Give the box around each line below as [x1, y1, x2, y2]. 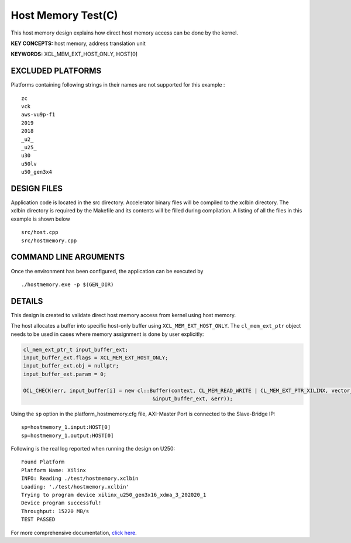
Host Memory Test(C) [11, 9, 118, 22]
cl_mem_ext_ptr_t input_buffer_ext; [23, 346, 129, 353]
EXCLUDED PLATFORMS [11, 66, 102, 76]
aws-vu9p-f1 [21, 111, 56, 118]
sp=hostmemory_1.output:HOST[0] [21, 432, 114, 439]
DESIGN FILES [11, 183, 63, 193]
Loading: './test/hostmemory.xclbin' [21, 483, 130, 490]
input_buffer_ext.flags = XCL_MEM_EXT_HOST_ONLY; [23, 354, 168, 361]
